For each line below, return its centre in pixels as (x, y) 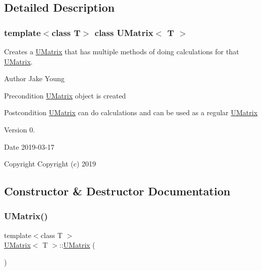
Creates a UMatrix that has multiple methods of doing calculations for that (122, 51)
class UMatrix (124, 32)
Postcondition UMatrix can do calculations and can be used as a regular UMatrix (131, 112)
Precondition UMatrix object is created (65, 95)
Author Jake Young (34, 78)
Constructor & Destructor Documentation (117, 191)
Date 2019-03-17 (29, 146)
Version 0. (20, 129)
